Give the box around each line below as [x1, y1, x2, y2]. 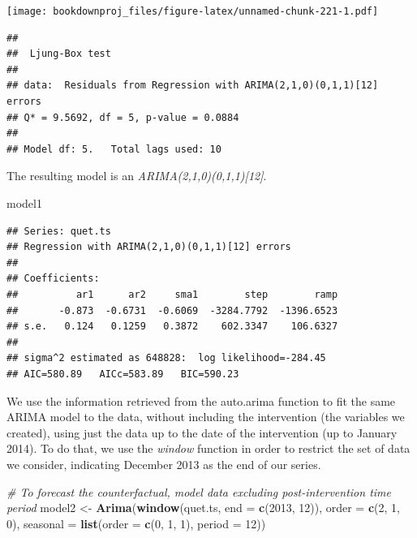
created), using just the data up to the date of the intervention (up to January [6, 424, 398, 441]
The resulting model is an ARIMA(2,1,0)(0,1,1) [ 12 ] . [6, 167, 267, 184]
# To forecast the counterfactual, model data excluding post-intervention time [6, 483, 391, 500]
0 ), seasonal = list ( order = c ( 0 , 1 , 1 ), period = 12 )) [6, 514, 266, 532]
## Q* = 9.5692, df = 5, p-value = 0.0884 [6, 111, 239, 123]
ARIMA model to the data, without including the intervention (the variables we [6, 408, 405, 425]
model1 [6, 195, 42, 211]
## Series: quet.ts [6, 225, 111, 237]
